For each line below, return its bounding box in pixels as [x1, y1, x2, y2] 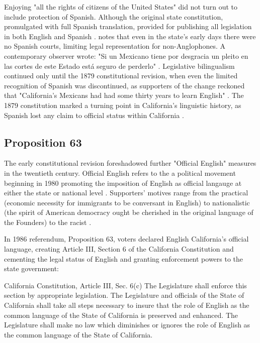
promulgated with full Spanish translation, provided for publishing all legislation [4, 21, 252, 32]
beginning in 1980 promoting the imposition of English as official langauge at [4, 177, 242, 188]
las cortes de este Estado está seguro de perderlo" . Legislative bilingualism [4, 60, 235, 71]
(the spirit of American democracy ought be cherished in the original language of [4, 207, 253, 217]
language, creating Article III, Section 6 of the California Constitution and [4, 244, 234, 254]
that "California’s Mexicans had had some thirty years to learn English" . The [4, 90, 244, 100]
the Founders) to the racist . [4, 216, 92, 227]
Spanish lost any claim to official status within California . [4, 109, 184, 120]
